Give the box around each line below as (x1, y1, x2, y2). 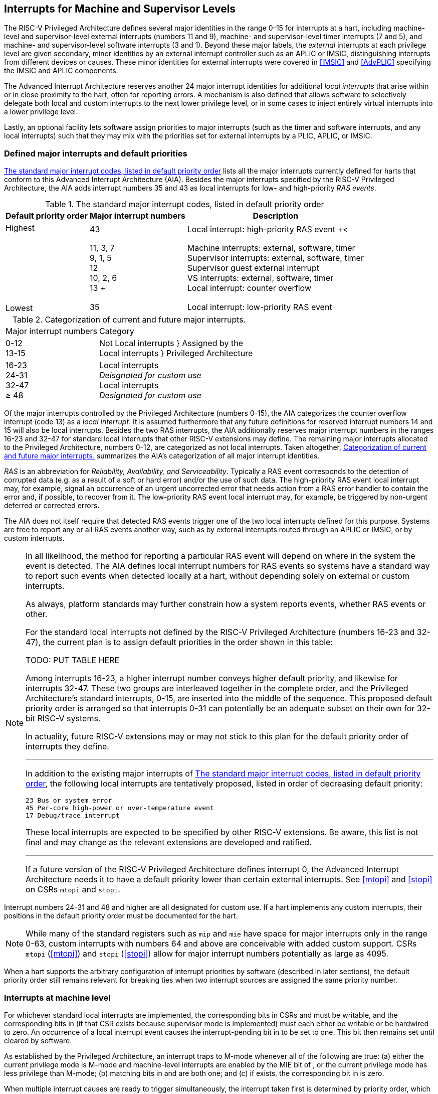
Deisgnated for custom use (99, 370, 201, 381)
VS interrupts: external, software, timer (187, 273, 334, 283)
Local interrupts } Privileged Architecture (99, 348, 253, 359)
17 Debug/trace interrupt (26, 812, 120, 820)
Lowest (6, 303, 33, 314)
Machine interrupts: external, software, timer (187, 243, 355, 253)
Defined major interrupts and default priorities (4, 148, 187, 159)
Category (99, 326, 134, 337)
